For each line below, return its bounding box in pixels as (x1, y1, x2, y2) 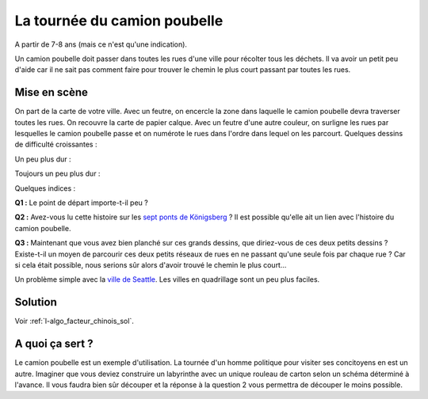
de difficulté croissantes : (14, 139, 97, 150)
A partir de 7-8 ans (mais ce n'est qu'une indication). (14, 40, 188, 49)
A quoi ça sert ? (14, 337, 94, 351)
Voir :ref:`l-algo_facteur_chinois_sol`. (14, 317, 134, 326)
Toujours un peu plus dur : (14, 169, 101, 178)
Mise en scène (14, 85, 89, 99)
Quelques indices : (14, 183, 76, 193)
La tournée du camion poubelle (14, 12, 224, 29)
